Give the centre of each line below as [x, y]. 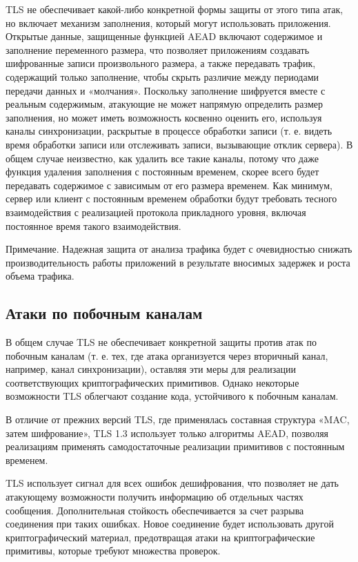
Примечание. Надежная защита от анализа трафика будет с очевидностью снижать [179, 249]
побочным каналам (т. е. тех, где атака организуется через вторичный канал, [167, 355]
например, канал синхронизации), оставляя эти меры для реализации [151, 369]
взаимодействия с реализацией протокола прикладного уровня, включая [156, 212]
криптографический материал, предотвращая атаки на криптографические [160, 537]
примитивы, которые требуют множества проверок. [113, 551]
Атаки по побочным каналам [104, 313]
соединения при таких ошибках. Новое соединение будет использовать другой [170, 524]
